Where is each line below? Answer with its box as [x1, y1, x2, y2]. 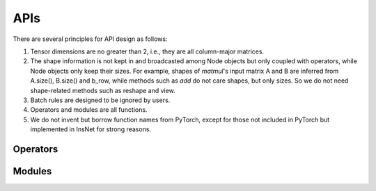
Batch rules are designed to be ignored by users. [30, 96, 171, 104]
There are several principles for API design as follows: [13, 35, 168, 43]
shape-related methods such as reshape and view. [30, 86, 175, 94]
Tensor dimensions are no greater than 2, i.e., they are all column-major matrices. [30, 47, 265, 56]
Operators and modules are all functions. [30, 106, 148, 114]
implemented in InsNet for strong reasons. [30, 125, 152, 133]
